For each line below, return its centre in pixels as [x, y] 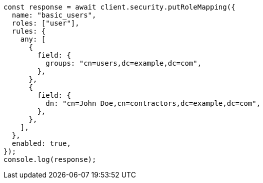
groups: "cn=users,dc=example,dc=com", [124, 63]
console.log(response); [50, 159]
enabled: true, [41, 143]
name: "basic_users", [54, 15]
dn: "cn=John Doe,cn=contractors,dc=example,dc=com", [153, 103]
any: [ [33, 39]
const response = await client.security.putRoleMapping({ [119, 7]
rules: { [29, 31]
